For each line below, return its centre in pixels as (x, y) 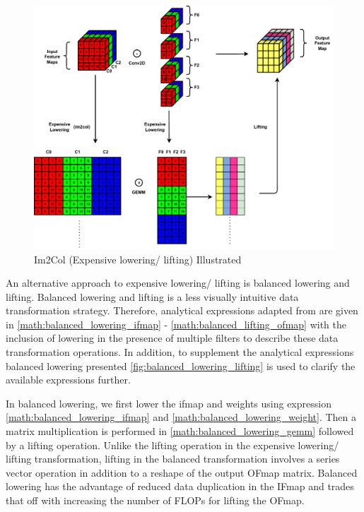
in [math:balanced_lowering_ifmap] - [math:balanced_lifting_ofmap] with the (176, 324)
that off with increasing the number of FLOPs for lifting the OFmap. (155, 500)
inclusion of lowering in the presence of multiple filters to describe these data (172, 338)
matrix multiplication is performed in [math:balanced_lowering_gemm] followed (180, 431)
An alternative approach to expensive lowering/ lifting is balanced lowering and (178, 283)
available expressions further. (68, 380)
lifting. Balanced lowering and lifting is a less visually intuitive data (152, 296)
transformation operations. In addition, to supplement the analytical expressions (180, 352)
